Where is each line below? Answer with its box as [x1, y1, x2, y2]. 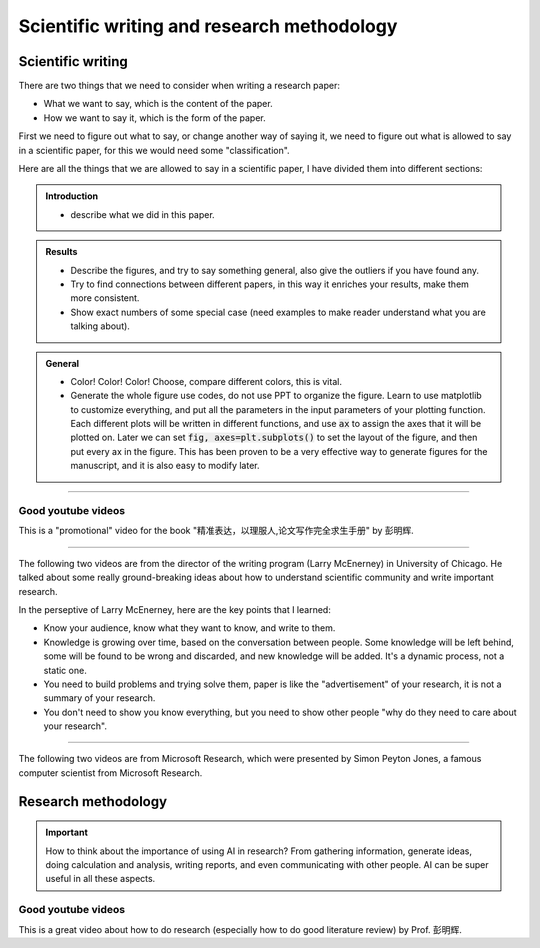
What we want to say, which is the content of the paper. [43, 98, 274, 110]
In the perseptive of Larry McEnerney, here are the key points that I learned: [18, 603, 332, 615]
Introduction [45, 190, 99, 202]
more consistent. [70, 292, 140, 304]
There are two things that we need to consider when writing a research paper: [18, 80, 340, 92]
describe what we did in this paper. [70, 208, 215, 220]
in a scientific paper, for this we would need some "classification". [18, 144, 290, 156]
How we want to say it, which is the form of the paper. [43, 111, 266, 124]
